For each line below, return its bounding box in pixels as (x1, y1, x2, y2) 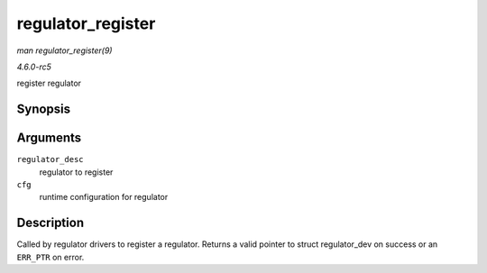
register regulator (16, 77, 81, 89)
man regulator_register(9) (16, 45, 113, 56)
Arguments (16, 131, 82, 146)
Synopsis (16, 102, 71, 117)
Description (16, 215, 85, 231)
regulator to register (39, 167, 114, 177)
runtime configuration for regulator (39, 192, 169, 203)
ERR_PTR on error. (16, 251, 85, 262)
